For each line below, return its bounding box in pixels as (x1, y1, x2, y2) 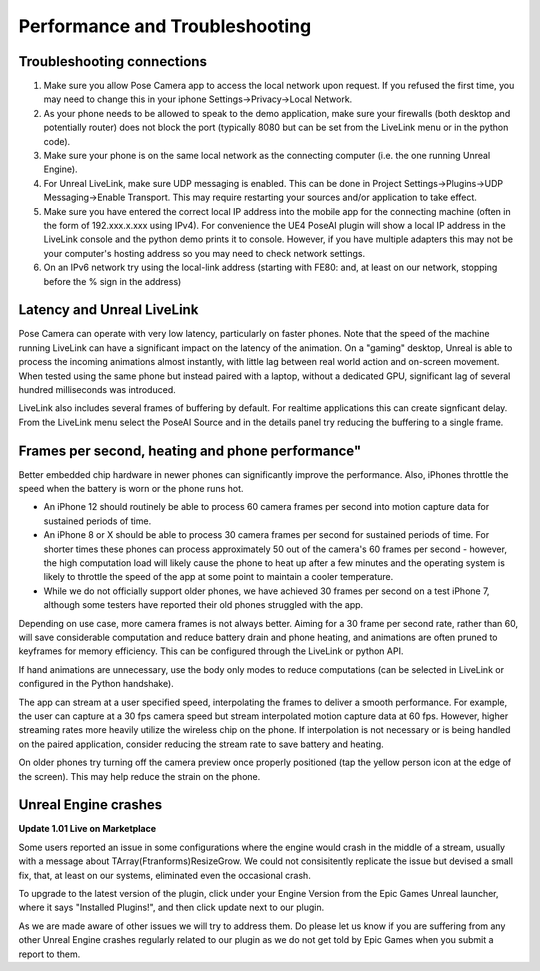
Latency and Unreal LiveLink (18, 301, 199, 319)
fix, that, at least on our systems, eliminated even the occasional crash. (18, 869, 312, 881)
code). (43, 135, 71, 147)
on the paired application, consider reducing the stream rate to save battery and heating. (18, 738, 384, 750)
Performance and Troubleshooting (18, 15, 312, 37)
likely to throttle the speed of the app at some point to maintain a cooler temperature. (43, 571, 394, 583)
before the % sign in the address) (43, 275, 182, 287)
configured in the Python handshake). (18, 678, 174, 690)
